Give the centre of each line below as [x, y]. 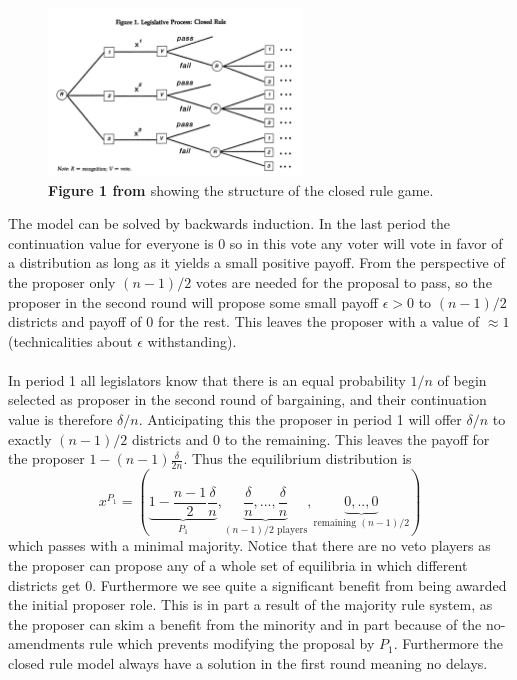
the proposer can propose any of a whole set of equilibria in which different [238, 564]
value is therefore [60, 419]
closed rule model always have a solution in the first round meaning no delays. [248, 662]
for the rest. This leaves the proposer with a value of [318, 321]
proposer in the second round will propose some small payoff [193, 301]
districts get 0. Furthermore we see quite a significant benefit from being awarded [257, 584]
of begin [462, 379]
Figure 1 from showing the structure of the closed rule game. [241, 189]
